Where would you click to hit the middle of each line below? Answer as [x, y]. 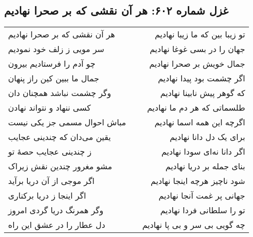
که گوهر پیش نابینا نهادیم [203, 93]
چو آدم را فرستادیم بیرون [52, 64]
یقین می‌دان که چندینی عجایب [59, 137]
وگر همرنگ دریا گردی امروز [56, 210]
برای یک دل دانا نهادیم [207, 137]
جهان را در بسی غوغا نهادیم [197, 49]
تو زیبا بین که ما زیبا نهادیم [200, 34]
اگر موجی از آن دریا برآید [51, 181]
